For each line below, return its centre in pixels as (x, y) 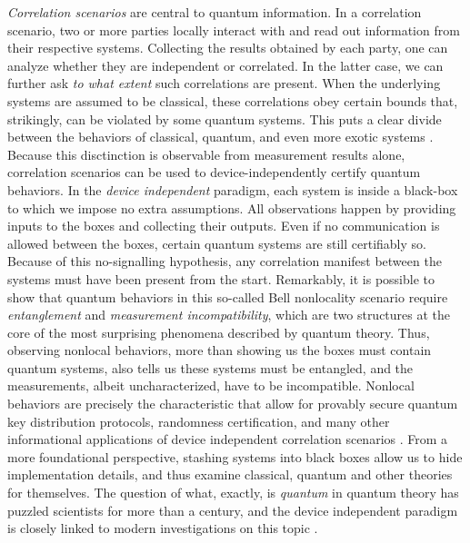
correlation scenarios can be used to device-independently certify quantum (214, 172)
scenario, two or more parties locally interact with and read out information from (234, 30)
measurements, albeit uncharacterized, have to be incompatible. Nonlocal (211, 385)
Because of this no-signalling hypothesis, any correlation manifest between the (225, 261)
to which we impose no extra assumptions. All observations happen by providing (232, 207)
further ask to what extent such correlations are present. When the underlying (224, 83)
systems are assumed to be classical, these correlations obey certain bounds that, (233, 100)
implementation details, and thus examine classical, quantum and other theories (230, 474)
